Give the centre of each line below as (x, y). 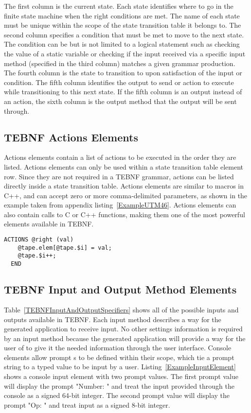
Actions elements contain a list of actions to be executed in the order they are (120, 157)
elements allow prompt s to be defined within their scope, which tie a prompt (119, 357)
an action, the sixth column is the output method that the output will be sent (120, 101)
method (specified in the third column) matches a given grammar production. (120, 63)
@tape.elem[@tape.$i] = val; (65, 248)
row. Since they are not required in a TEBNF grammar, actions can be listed (119, 176)
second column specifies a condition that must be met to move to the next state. (124, 34)
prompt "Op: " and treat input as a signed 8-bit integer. (87, 404)
